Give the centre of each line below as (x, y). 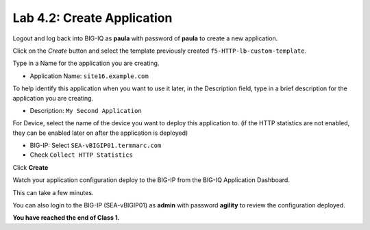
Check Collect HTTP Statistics (82, 155)
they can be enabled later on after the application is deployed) (100, 133)
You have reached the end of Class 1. (66, 218)
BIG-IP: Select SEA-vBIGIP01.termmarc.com (96, 145)
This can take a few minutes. (53, 192)
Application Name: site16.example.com (89, 76)
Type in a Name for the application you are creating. (86, 63)
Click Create (30, 167)
